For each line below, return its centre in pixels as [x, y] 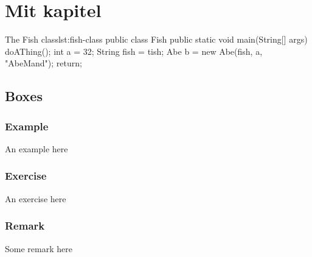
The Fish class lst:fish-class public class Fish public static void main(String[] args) [156, 39]
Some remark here [39, 248]
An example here [36, 148]
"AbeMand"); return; [43, 63]
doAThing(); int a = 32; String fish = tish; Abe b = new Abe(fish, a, [134, 51]
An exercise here [36, 198]
